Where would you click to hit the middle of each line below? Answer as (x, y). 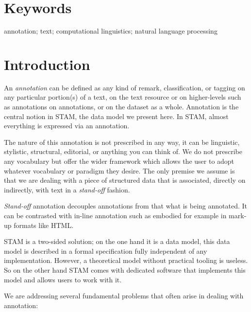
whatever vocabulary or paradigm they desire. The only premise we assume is (119, 170)
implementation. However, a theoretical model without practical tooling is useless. (126, 260)
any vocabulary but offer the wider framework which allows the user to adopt (119, 161)
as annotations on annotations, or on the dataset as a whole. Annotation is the (121, 107)
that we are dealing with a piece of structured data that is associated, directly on (125, 180)
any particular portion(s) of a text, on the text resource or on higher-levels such (123, 97)
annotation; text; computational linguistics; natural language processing (111, 31)
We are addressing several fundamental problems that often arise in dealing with (124, 296)
